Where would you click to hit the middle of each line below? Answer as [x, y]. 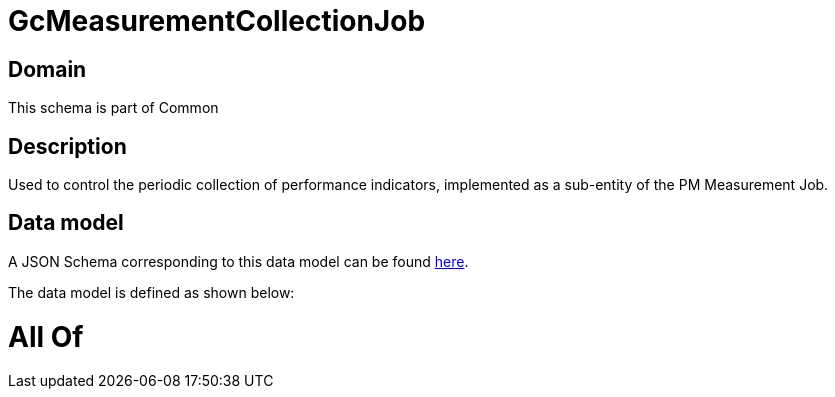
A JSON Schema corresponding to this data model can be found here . [238, 261]
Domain [47, 69]
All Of [46, 336]
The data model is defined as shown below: [151, 292]
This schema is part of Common [113, 108]
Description [67, 146]
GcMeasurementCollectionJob [217, 21]
